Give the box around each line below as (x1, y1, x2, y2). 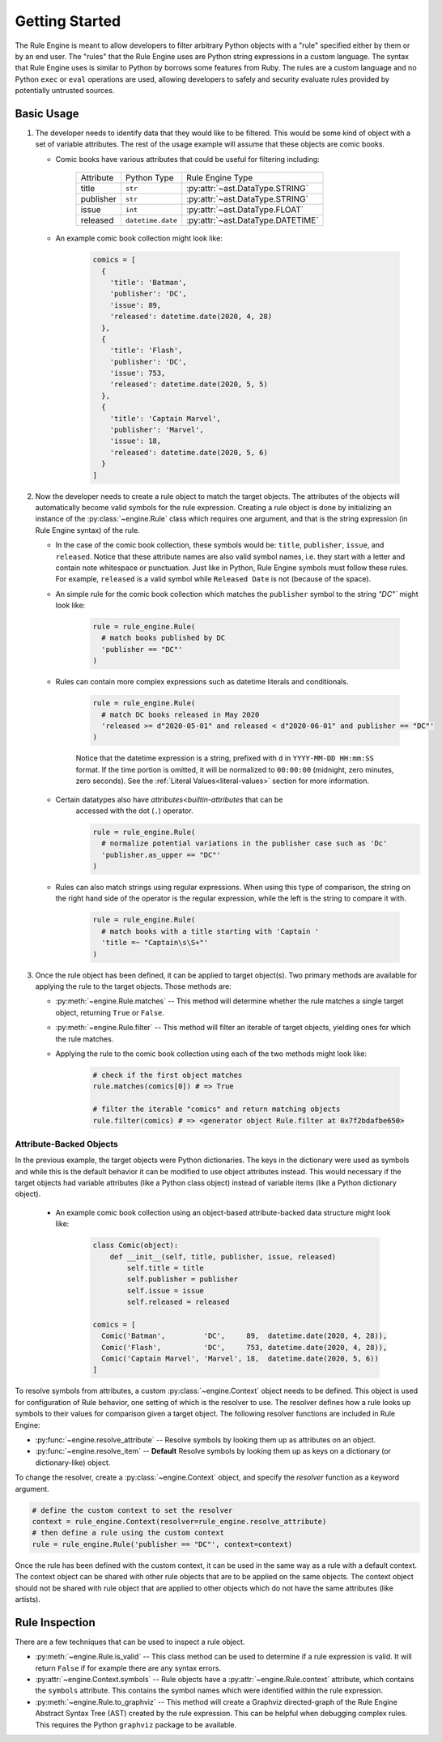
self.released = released (126, 1297, 230, 1307)
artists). (15, 1594, 40, 1604)
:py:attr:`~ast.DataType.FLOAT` (186, 204, 304, 215)
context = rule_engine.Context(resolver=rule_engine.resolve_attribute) (32, 1517, 327, 1526)
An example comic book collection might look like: (55, 233, 223, 243)
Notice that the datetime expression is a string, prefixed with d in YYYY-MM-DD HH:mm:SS (75, 753, 374, 763)
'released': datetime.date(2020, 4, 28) (109, 312, 273, 322)
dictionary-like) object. (35, 1458, 111, 1467)
